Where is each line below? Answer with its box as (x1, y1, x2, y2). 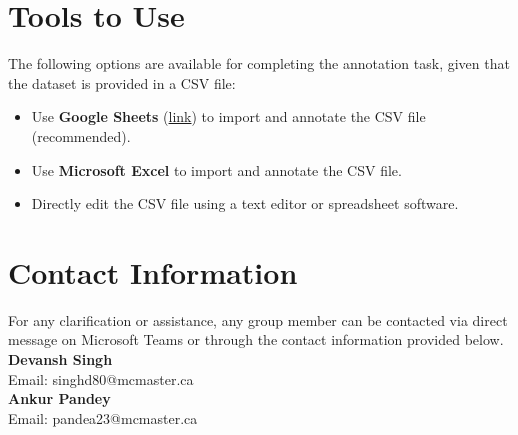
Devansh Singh (8, 349, 113, 369)
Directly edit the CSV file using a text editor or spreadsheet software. (31, 193, 459, 214)
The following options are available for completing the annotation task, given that (8, 53, 510, 74)
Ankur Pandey (8, 388, 111, 409)
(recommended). (31, 125, 131, 146)
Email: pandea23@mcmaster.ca (8, 407, 198, 428)
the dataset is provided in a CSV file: (8, 72, 236, 93)
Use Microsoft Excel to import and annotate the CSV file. (31, 159, 402, 180)
